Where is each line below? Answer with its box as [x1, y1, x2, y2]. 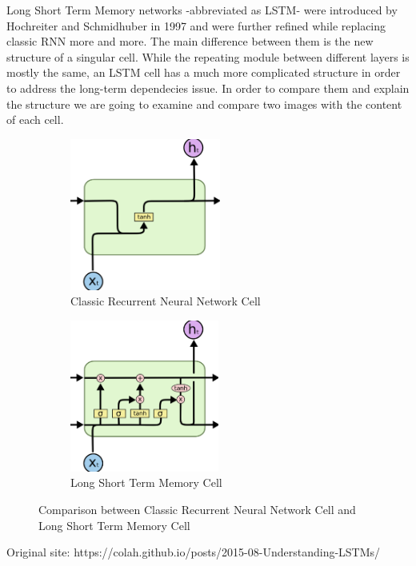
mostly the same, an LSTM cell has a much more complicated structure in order [6, 64, 401, 81]
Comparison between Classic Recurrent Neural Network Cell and [38, 501, 356, 518]
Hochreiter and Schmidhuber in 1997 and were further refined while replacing [6, 17, 386, 34]
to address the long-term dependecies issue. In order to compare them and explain [6, 79, 410, 96]
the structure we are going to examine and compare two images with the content [6, 95, 402, 112]
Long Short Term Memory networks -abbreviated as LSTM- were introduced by [6, 2, 398, 18]
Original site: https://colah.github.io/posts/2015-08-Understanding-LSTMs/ [6, 544, 381, 560]
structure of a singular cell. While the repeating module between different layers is [6, 48, 410, 65]
